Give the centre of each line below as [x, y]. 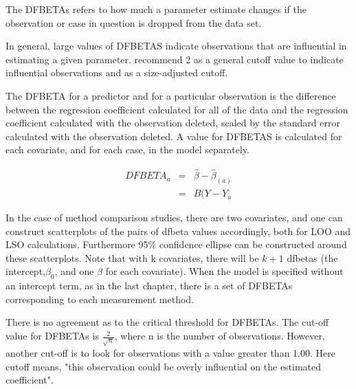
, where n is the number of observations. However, [220, 336]
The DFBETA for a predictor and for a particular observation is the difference [171, 95]
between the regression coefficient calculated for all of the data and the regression [177, 109]
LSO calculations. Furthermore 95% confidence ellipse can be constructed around [176, 244]
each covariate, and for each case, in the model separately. [127, 149]
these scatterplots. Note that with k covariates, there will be [132, 257]
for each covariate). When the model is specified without [224, 271]
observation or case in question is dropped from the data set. [134, 22]
